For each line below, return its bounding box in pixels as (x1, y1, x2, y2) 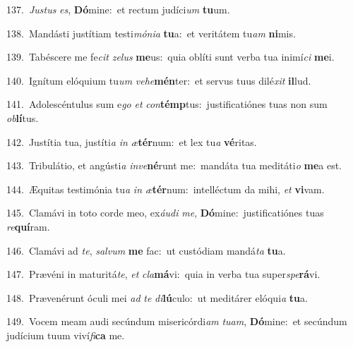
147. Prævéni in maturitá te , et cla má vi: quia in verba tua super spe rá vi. (6, 267, 321, 281)
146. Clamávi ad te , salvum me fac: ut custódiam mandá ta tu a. (6, 243, 286, 257)
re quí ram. (6, 219, 50, 233)
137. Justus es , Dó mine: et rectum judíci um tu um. (6, 2, 230, 16)
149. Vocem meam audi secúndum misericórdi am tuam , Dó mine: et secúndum (6, 314, 347, 329)
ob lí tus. (6, 110, 39, 125)
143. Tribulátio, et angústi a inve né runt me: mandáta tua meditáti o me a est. (6, 158, 342, 173)
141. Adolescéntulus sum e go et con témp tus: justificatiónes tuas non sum (6, 97, 328, 111)
